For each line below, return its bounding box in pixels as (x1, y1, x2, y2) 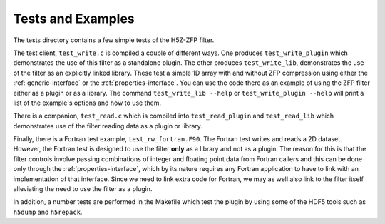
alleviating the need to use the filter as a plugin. (13, 185, 153, 193)
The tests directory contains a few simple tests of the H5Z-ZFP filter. (13, 36, 215, 44)
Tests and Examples (13, 11, 135, 26)
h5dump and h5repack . (13, 208, 83, 216)
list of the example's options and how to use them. (13, 98, 162, 107)
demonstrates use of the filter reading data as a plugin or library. (13, 121, 203, 130)
